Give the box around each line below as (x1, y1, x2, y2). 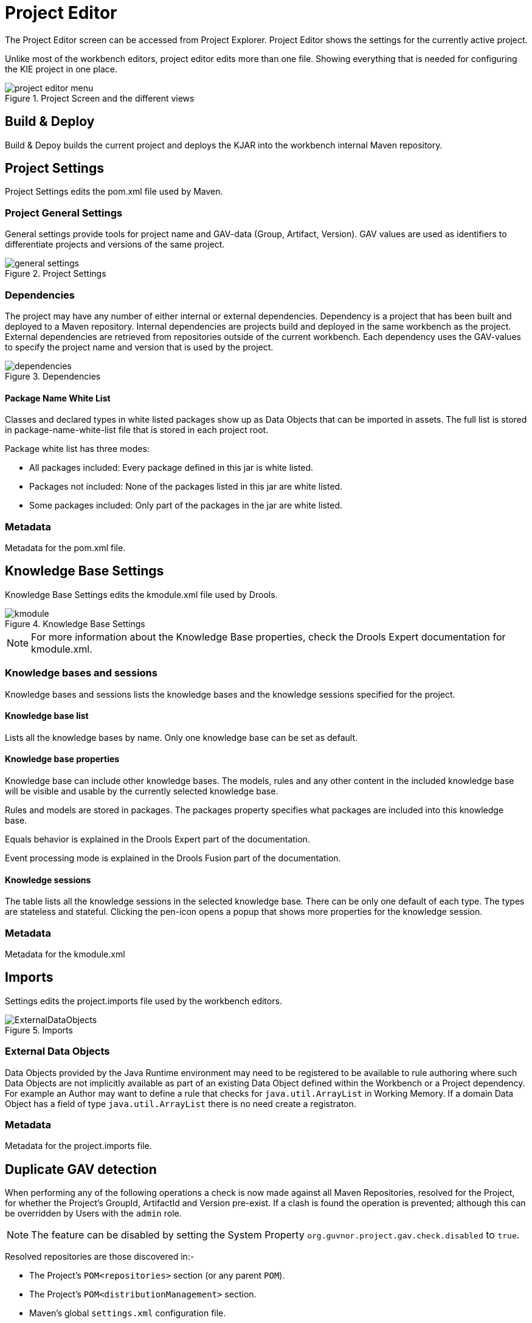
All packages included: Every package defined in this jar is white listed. (29, 462, 314, 473)
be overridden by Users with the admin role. (5, 1208, 182, 1219)
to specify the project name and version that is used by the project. (5, 341, 274, 352)
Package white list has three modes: (5, 443, 150, 454)
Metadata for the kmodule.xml (5, 948, 125, 959)
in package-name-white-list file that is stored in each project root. (5, 425, 269, 436)
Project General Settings (5, 206, 123, 219)
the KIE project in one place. (5, 63, 117, 74)
